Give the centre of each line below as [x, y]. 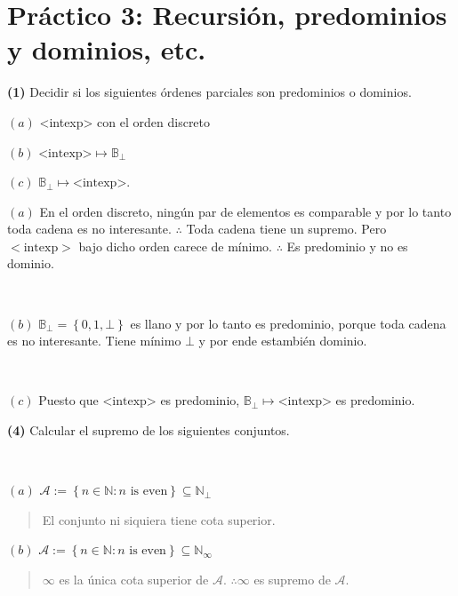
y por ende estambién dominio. [283, 341]
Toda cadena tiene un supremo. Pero [286, 229]
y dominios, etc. [107, 49]
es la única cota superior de [134, 579]
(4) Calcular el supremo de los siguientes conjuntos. [149, 430]
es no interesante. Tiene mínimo [94, 341]
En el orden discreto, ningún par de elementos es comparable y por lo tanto [245, 211]
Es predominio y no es [347, 246]
